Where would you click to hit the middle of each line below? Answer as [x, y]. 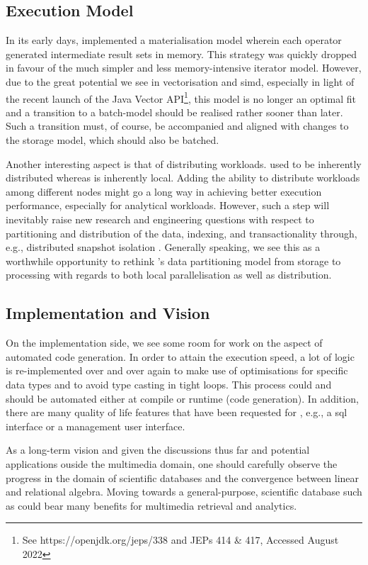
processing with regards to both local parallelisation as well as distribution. [169, 275]
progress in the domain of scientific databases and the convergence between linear [183, 477]
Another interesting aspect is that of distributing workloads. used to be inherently [184, 163]
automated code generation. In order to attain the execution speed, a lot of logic [180, 356]
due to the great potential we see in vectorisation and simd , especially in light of [180, 81]
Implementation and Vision [108, 313]
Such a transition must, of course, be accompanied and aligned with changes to [177, 126]
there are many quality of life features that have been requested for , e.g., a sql [177, 412]
